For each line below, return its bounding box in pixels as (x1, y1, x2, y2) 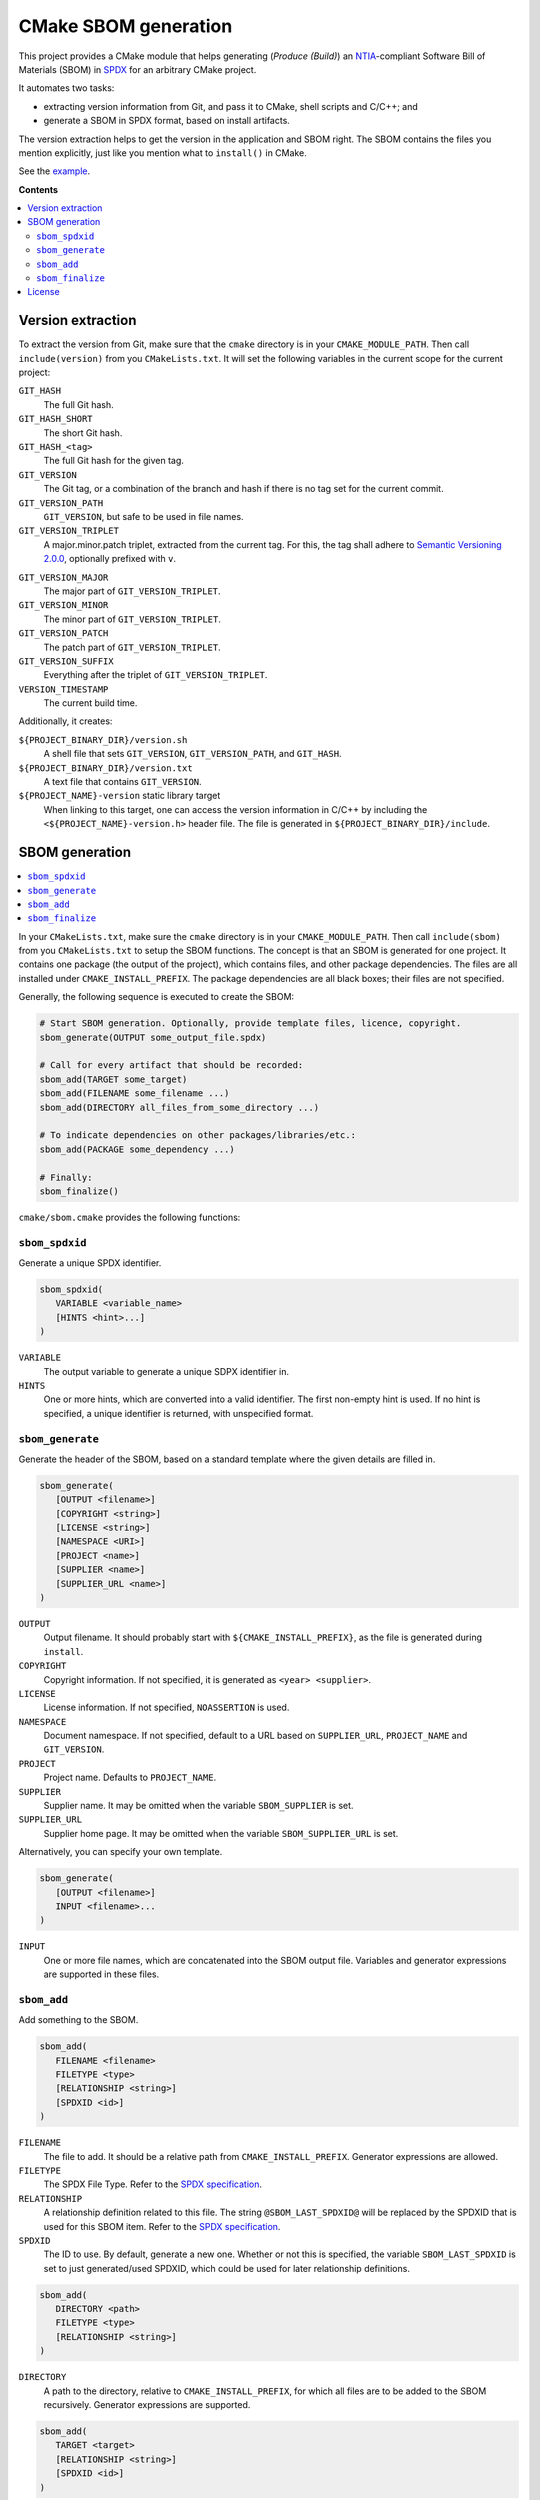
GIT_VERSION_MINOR (18, 600, 109, 611)
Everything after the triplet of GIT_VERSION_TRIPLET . (43, 669, 268, 681)
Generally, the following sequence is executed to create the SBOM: (18, 991, 295, 1003)
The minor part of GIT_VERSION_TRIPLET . (43, 613, 222, 625)
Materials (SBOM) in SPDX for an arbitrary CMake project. (18, 63, 257, 75)
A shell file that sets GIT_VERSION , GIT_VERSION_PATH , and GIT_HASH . (43, 748, 342, 760)
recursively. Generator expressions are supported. (43, 2399, 251, 2411)
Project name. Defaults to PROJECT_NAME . (43, 1771, 217, 1784)
